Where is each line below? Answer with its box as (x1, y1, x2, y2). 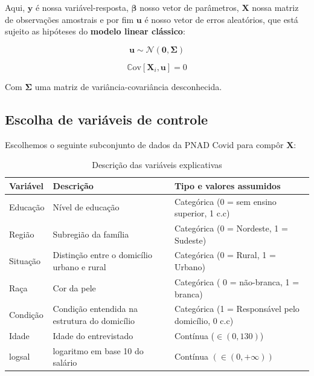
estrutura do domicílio (53, 314, 135, 326)
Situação (9, 254, 41, 267)
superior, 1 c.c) (174, 207, 230, 219)
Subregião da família (53, 227, 129, 240)
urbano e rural (53, 261, 106, 273)
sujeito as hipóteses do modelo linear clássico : (5, 25, 185, 37)
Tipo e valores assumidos (174, 179, 281, 192)
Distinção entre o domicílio (53, 248, 152, 261)
